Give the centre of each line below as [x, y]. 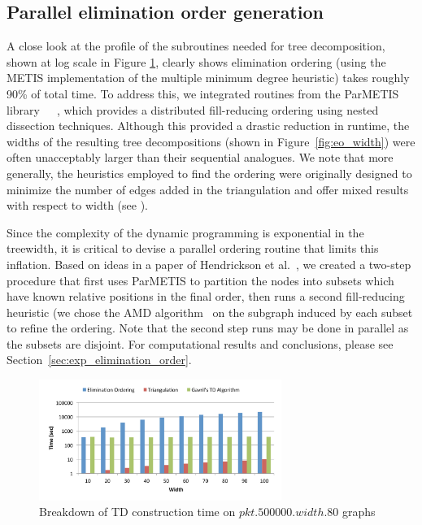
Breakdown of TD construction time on [137, 512]
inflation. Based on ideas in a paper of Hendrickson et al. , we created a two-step [209, 264]
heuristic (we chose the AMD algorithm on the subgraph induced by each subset [210, 312]
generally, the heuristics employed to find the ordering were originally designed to [209, 173]
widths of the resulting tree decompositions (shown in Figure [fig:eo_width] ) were [211, 141]
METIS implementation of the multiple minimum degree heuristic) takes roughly [208, 78]
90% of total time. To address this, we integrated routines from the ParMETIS [203, 93]
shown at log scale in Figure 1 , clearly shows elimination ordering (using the [196, 61]
